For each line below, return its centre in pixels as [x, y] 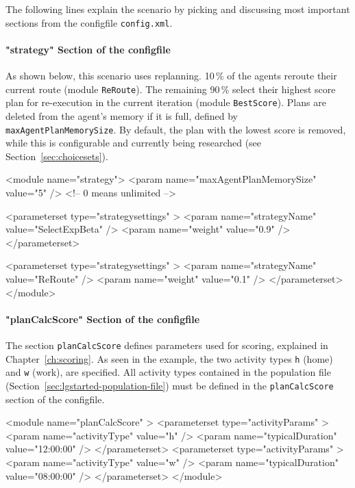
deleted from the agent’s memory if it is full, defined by [122, 115]
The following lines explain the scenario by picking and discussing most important [178, 9]
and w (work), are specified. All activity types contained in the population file [168, 372]
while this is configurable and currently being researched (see [134, 143]
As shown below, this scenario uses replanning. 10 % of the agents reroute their [171, 76]
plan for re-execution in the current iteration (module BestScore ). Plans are [166, 102]
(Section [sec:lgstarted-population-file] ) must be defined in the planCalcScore [170, 385]
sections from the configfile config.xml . [89, 22]
